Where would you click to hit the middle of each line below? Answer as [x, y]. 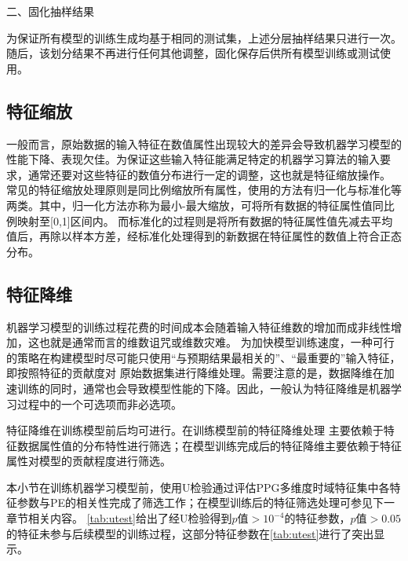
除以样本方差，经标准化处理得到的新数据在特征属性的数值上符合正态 [226, 236]
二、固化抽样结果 [50, 11]
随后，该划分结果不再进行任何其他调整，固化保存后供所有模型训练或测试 [193, 53]
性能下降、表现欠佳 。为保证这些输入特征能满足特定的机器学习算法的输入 [193, 159]
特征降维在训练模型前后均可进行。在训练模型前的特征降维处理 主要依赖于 [195, 430]
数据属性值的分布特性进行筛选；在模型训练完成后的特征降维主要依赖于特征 [209, 445]
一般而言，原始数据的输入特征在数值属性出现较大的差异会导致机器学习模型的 [204, 143]
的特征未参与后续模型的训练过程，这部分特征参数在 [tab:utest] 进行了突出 [190, 533]
